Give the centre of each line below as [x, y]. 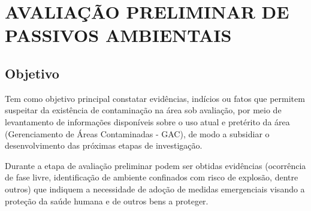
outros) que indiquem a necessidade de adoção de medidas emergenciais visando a [155, 189]
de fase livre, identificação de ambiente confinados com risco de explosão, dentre [152, 177]
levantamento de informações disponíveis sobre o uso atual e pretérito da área [147, 121]
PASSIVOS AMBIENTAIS [118, 35]
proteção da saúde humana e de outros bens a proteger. [107, 201]
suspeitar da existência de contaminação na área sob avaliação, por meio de [143, 110]
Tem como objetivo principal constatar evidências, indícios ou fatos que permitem [155, 98]
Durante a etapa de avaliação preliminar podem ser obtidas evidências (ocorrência [155, 165]
